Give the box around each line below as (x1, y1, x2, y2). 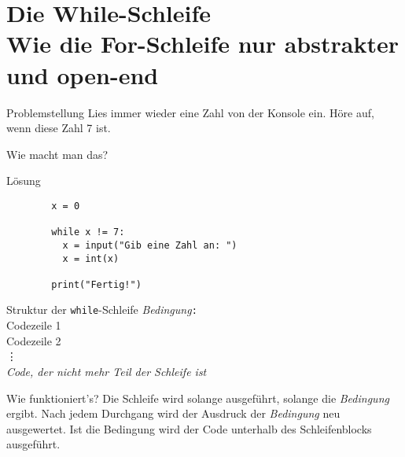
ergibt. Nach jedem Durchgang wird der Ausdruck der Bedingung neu (6, 405, 341, 422)
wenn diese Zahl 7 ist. (6, 120, 111, 136)
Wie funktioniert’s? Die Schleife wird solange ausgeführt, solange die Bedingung (6, 389, 389, 406)
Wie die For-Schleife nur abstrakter (6, 28, 399, 60)
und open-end (6, 58, 159, 90)
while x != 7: (51, 227, 125, 238)
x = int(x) (62, 252, 120, 264)
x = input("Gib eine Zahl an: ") (62, 239, 237, 251)
